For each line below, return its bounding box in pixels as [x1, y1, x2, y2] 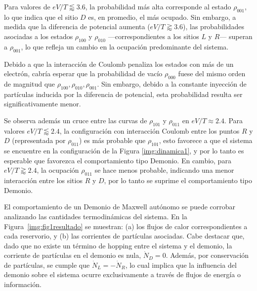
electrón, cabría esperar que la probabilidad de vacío [4, 68, 163, 79]
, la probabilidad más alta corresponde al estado [85, 1, 231, 11]
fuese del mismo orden [178, 68, 246, 79]
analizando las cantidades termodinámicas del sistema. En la [4, 211, 187, 221]
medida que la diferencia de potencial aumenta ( [4, 21, 150, 32]
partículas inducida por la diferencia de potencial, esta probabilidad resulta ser [4, 89, 243, 99]
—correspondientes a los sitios [108, 31, 199, 41]
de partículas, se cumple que [4, 259, 90, 270]
